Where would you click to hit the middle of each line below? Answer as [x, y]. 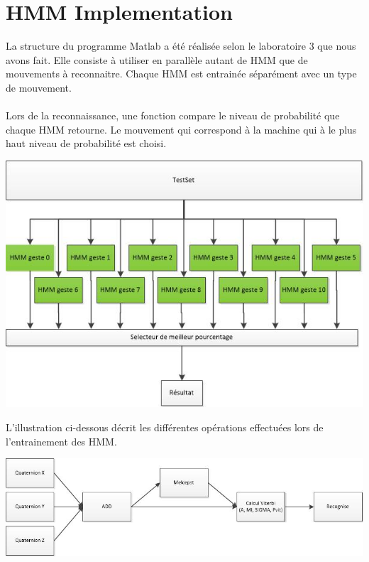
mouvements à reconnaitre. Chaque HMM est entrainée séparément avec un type [181, 74]
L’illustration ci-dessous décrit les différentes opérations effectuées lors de [165, 427]
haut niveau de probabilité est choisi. [86, 143]
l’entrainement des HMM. [61, 441]
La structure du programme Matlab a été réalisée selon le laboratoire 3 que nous [181, 46]
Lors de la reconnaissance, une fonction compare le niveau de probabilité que [173, 115]
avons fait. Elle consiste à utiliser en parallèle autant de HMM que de [157, 59]
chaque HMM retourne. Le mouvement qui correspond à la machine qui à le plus [181, 129]
